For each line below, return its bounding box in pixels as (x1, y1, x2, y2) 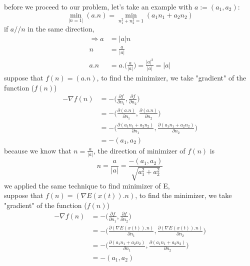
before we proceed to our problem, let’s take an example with (4, 1, 192, 11)
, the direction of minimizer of (93, 145, 185, 155)
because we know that (4, 145, 71, 155)
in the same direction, (27, 23, 94, 34)
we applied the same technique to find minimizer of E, (4, 180, 170, 190)
